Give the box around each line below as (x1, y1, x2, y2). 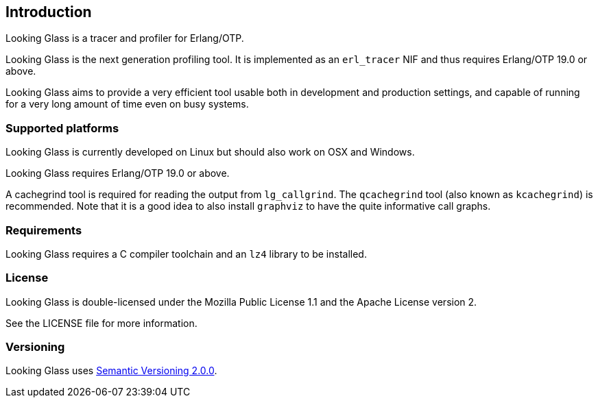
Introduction (5, 3, 92, 21)
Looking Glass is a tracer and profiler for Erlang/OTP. (5, 32, 244, 45)
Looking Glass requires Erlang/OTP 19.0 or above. (5, 167, 230, 180)
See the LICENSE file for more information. (5, 317, 198, 329)
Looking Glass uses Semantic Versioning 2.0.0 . (5, 365, 217, 377)
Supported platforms (5, 121, 119, 135)
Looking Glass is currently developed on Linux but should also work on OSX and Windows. (5, 146, 415, 158)
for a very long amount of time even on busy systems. (5, 98, 249, 110)
